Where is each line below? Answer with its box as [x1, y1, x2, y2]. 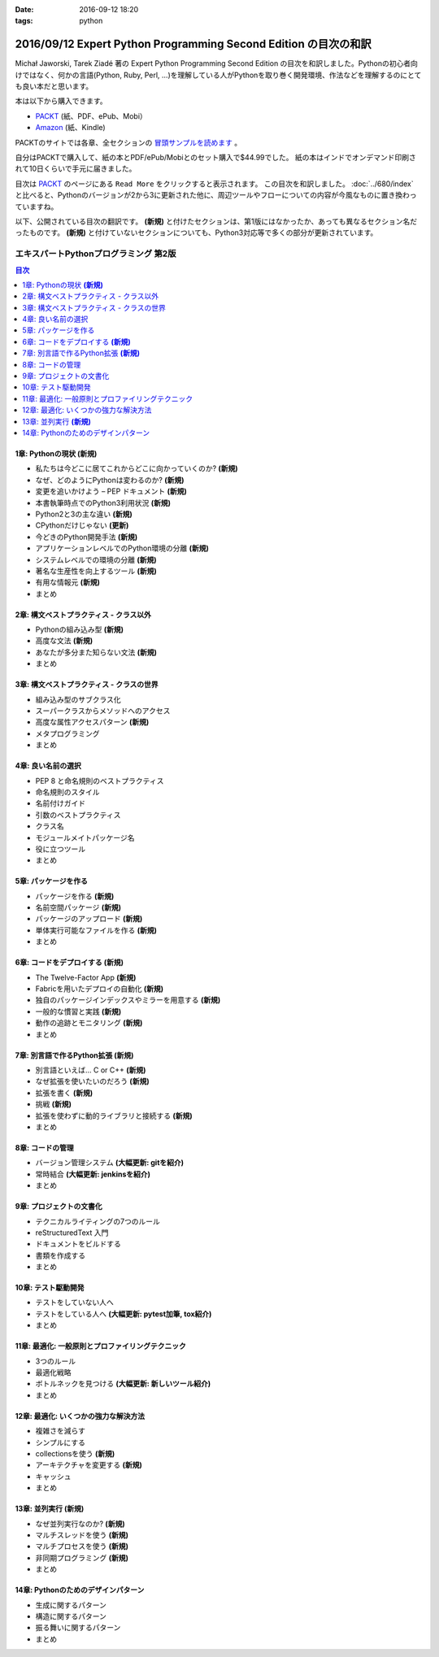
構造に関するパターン [35, 1611, 107, 1621]
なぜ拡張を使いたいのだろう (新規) [35, 1076, 150, 1086]
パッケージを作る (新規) [35, 891, 115, 901]
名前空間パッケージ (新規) [35, 902, 122, 912]
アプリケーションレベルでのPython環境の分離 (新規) [35, 543, 209, 553]
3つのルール [35, 1356, 76, 1366]
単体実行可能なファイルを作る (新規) [35, 925, 158, 935]
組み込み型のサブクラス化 [35, 694, 121, 704]
